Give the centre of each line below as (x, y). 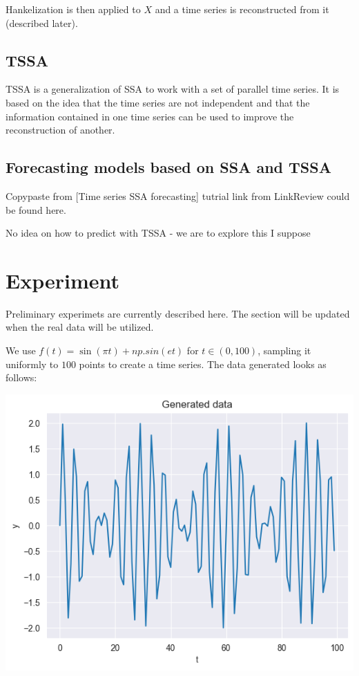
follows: (21, 377)
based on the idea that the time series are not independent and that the (158, 102)
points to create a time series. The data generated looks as (203, 364)
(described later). (42, 22)
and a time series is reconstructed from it (242, 9)
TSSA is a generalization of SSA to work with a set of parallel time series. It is (173, 89)
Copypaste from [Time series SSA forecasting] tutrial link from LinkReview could (178, 195)
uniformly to (32, 364)
